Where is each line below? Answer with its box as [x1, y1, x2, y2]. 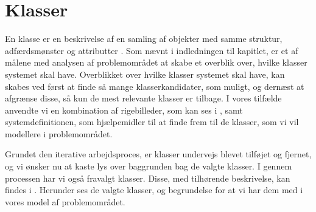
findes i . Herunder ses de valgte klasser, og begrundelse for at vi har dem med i [5, 183, 303, 196]
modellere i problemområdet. [5, 127, 113, 140]
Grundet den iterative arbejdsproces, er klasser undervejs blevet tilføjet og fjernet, [5, 148, 312, 160]
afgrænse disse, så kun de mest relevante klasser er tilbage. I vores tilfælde [5, 92, 282, 104]
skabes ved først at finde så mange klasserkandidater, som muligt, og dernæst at [5, 80, 304, 92]
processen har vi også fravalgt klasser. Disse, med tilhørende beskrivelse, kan [5, 171, 290, 184]
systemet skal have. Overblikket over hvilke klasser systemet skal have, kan [5, 67, 285, 80]
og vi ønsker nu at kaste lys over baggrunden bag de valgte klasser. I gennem [5, 160, 292, 173]
